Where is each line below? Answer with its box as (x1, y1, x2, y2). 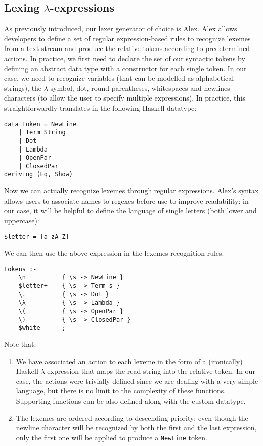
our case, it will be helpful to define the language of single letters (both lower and (4, 205, 257, 216)
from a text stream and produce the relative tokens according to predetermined (4, 43, 250, 54)
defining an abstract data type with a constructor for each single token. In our (4, 63, 247, 73)
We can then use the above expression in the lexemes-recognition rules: (4, 247, 224, 258)
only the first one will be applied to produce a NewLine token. (16, 432, 207, 442)
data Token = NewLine (4, 120, 77, 128)
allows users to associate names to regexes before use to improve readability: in (4, 195, 249, 206)
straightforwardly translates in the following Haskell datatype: (4, 102, 197, 113)
